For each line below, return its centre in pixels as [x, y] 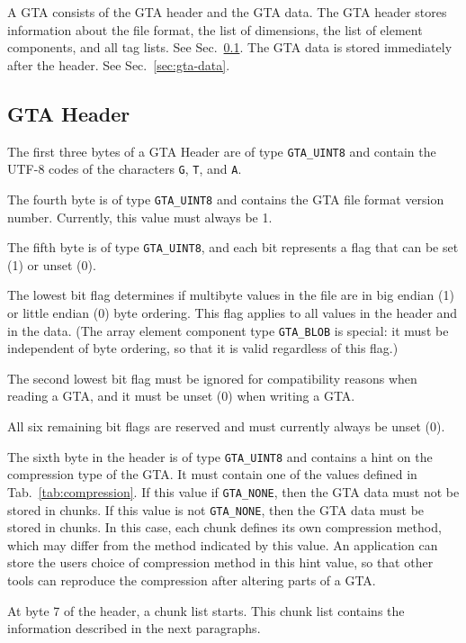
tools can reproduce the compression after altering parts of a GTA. [192, 580]
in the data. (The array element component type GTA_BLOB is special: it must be [228, 330]
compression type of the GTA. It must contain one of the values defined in [212, 474]
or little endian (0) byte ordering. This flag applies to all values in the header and [233, 312]
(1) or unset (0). [52, 264]
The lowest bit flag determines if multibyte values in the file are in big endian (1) [231, 295]
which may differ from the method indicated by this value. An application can [223, 544]
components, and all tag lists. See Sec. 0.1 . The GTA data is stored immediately [230, 47]
